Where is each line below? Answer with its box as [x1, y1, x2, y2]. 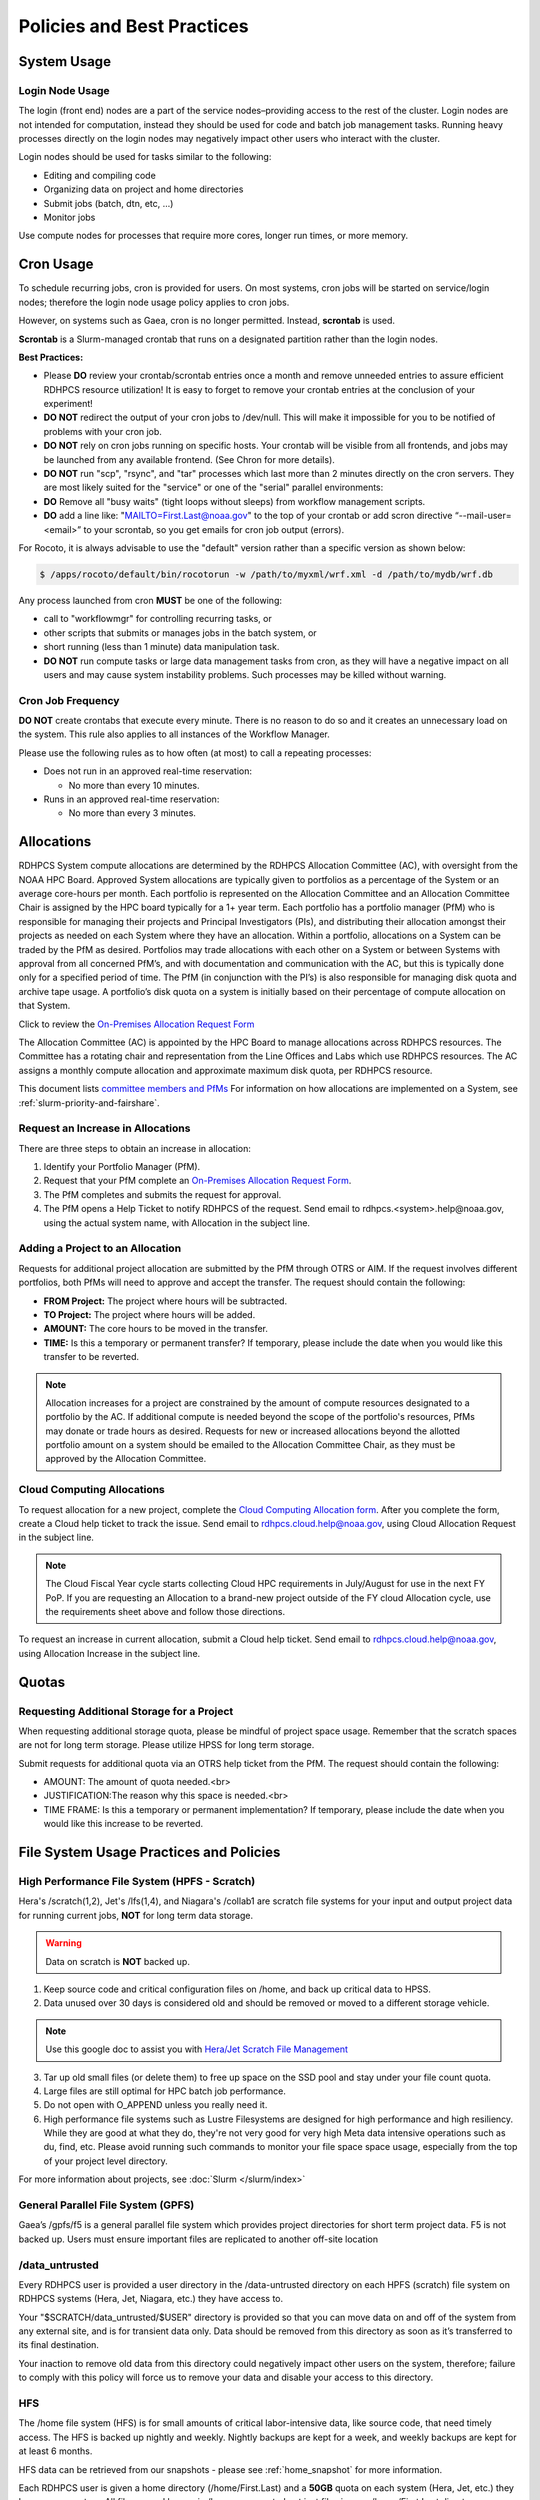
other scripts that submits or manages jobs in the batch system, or [43, 626, 317, 639]
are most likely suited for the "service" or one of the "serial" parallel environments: [43, 481, 384, 494]
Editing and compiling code [43, 169, 157, 181]
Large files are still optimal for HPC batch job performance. [43, 2085, 287, 2097]
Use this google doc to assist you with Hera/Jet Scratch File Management [45, 2043, 349, 2055]
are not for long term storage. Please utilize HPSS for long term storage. [18, 1739, 315, 1751]
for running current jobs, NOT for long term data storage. [18, 1909, 254, 1921]
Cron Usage [18, 256, 94, 273]
